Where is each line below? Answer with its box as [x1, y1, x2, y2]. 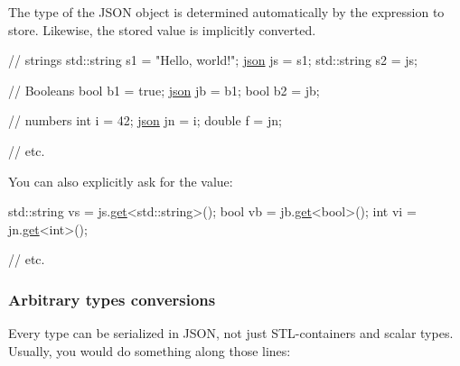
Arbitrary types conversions [8, 288, 216, 310]
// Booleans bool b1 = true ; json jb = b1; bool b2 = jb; [8, 80, 320, 99]
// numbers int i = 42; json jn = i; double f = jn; [8, 111, 282, 130]
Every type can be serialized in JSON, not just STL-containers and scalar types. [8, 324, 454, 343]
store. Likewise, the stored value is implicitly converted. [8, 20, 316, 39]
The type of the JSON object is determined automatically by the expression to [8, 3, 445, 21]
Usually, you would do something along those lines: [8, 341, 291, 360]
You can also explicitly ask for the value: [8, 171, 233, 190]
